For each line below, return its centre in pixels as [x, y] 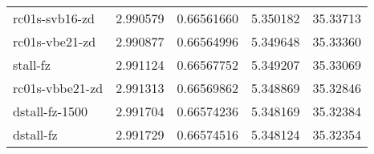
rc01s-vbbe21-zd [58, 88]
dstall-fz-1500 [50, 111]
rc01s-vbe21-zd [55, 41]
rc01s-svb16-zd [54, 18]
